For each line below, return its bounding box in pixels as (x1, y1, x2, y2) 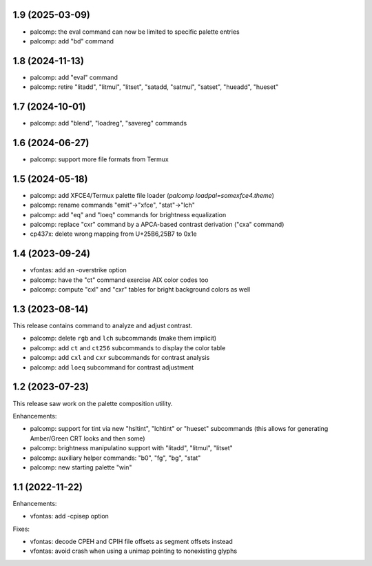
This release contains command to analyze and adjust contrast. (12, 321, 193, 330)
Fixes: (12, 525, 30, 533)
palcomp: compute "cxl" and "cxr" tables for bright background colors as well (30, 285, 251, 294)
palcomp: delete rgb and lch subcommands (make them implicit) (30, 334, 217, 343)
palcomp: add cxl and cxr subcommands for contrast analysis (30, 354, 210, 362)
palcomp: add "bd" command (30, 37, 114, 45)
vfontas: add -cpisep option (30, 512, 110, 520)
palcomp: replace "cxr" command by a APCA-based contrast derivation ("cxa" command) (30, 221, 285, 229)
